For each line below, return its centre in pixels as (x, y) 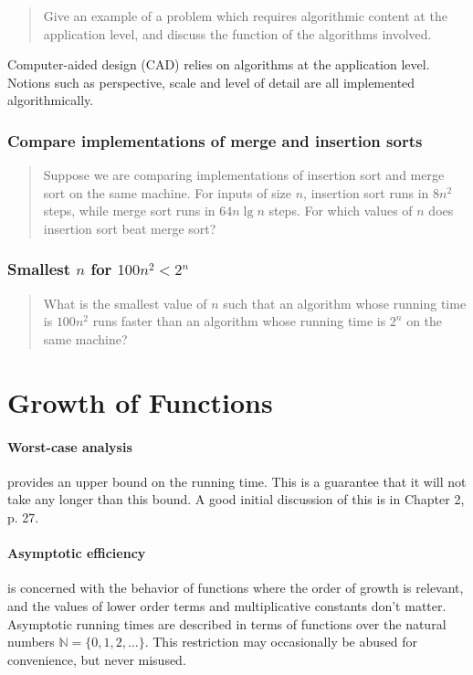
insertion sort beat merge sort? (130, 228)
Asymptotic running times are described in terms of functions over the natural (227, 623)
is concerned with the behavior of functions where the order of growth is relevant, (236, 588)
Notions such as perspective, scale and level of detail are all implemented (211, 82)
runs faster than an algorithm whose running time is (239, 321)
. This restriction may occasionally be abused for (281, 642)
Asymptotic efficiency (77, 553)
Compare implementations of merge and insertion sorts (215, 140)
